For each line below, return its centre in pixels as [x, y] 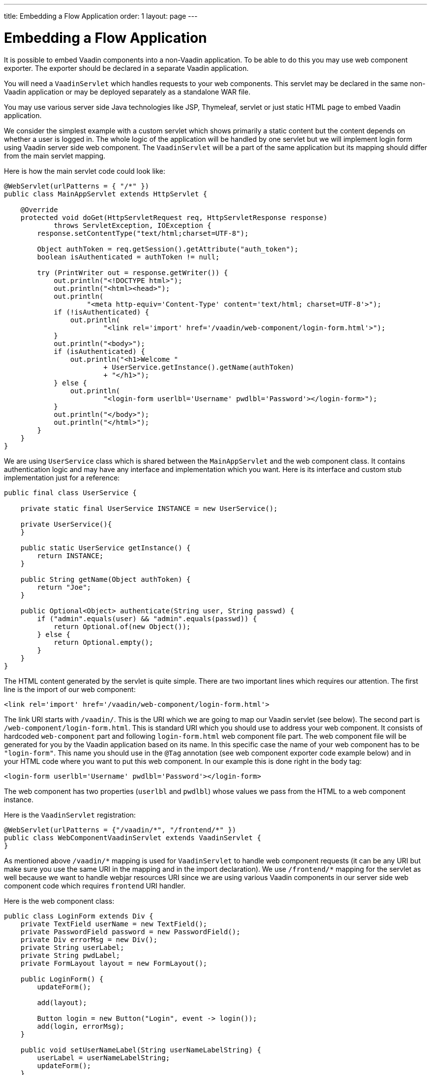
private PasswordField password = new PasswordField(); [130, 932]
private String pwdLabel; [70, 955]
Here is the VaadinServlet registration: [70, 815]
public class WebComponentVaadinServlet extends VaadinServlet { [133, 838]
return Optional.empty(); [104, 642]
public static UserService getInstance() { [106, 548]
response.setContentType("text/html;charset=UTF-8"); [143, 233]
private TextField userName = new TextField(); [114, 924]
